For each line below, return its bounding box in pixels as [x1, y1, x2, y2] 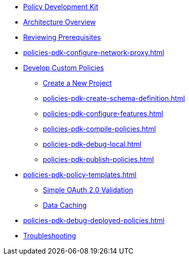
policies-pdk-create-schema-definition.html [43, 94, 185, 102]
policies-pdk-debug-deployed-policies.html [23, 216, 165, 225]
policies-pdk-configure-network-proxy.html [23, 48, 164, 57]
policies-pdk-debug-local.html [43, 140, 142, 148]
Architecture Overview [23, 18, 96, 26]
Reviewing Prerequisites [23, 33, 101, 41]
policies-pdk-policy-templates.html [23, 170, 137, 179]
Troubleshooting [23, 231, 76, 240]
